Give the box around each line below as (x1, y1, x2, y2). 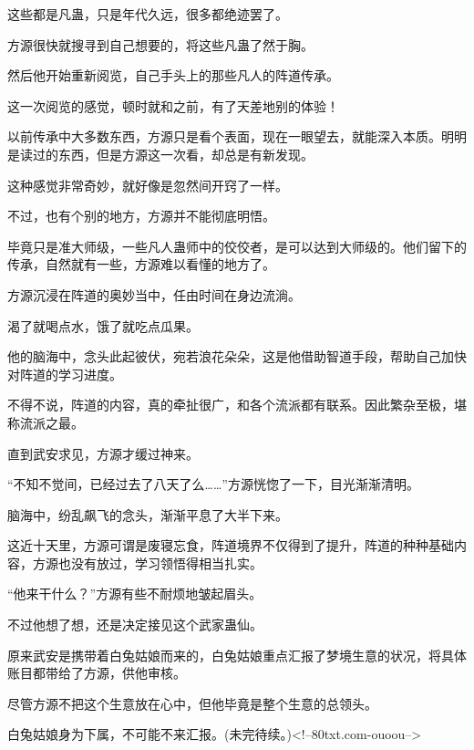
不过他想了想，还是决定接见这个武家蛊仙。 (7, 615, 263, 634)
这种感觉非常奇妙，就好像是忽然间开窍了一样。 (7, 175, 288, 194)
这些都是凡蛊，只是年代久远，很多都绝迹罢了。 (7, 5, 288, 23)
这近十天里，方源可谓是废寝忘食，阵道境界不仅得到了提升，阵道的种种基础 (7, 536, 454, 555)
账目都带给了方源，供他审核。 (7, 663, 186, 682)
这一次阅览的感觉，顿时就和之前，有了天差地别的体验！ (7, 96, 339, 115)
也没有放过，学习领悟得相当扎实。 (57, 553, 263, 572)
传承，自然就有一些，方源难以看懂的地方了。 (7, 255, 275, 274)
